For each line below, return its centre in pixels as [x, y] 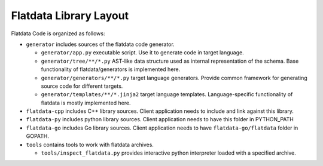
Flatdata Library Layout [70, 16]
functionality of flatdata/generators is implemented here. [111, 69]
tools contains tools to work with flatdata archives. [90, 145]
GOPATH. [38, 136]
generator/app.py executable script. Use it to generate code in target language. [143, 53]
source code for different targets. [82, 86]
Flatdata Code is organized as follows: [58, 33]
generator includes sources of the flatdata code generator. [100, 44]
